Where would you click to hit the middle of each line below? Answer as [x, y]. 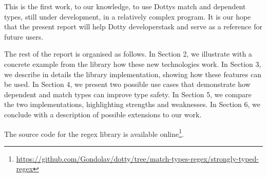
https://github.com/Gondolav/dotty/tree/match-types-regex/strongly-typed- [138, 158]
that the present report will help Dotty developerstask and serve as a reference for [133, 26]
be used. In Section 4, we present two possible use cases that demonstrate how [127, 84]
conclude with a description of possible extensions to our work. [103, 114]
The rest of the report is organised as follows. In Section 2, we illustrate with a [128, 54]
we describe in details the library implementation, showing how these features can [133, 74]
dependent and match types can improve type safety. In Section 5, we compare [128, 94]
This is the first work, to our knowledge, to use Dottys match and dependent [125, 6]
